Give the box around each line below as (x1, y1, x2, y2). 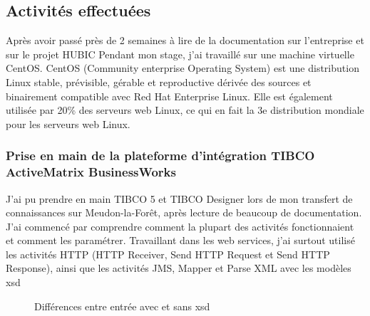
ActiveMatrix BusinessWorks (6, 163, 176, 181)
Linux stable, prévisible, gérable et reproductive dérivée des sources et (6, 74, 312, 89)
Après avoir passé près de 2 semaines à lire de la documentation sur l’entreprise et (6, 33, 364, 48)
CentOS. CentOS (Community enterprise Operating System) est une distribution (6, 60, 359, 75)
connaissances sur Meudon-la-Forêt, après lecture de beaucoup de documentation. (6, 205, 362, 220)
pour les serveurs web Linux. (6, 116, 130, 131)
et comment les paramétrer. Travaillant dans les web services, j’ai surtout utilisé (6, 233, 355, 248)
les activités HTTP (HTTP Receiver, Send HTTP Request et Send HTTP (6, 246, 330, 261)
